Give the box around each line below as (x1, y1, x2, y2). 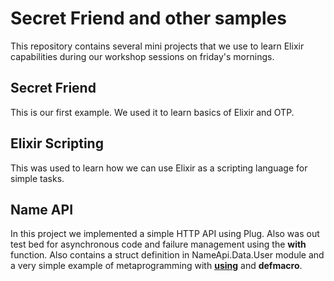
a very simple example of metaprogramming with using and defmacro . (10, 260, 303, 272)
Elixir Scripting (10, 135, 104, 152)
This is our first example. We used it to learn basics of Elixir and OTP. (10, 106, 295, 118)
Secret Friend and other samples (10, 7, 287, 30)
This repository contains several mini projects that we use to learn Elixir (10, 40, 305, 52)
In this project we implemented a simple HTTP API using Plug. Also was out (10, 228, 320, 240)
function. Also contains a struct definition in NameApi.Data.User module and (10, 249, 325, 261)
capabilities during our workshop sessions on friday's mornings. (10, 50, 275, 62)
